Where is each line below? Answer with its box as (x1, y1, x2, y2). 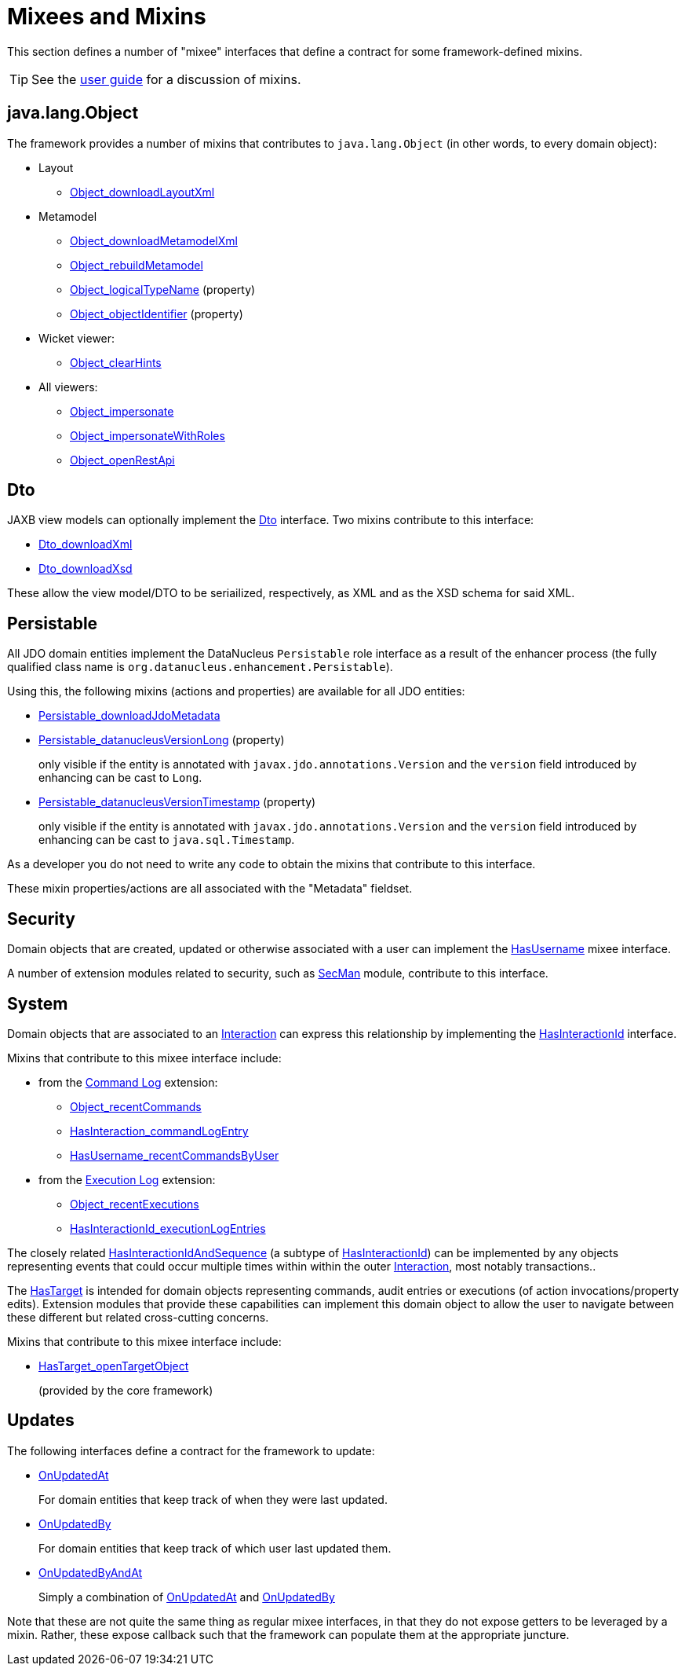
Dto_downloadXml (38, 537, 133, 552)
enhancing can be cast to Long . (38, 771, 202, 785)
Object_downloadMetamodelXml (70, 233, 238, 247)
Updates (7, 1410, 75, 1431)
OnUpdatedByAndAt (38, 1565, 143, 1579)
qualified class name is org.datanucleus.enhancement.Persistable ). (7, 660, 393, 674)
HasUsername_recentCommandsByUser (70, 1148, 279, 1162)
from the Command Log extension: (38, 1075, 218, 1089)
